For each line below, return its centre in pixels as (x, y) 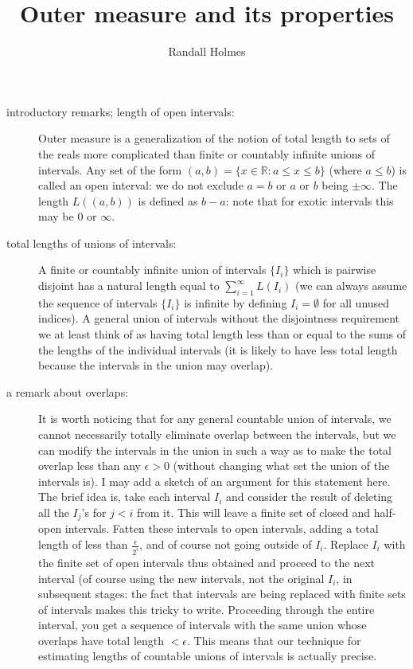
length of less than (83, 544)
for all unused (356, 302)
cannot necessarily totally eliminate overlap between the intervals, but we (217, 434)
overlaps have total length (101, 640)
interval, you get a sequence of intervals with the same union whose (203, 625)
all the (54, 512)
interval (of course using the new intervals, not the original (181, 578)
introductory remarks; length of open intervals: (121, 111)
